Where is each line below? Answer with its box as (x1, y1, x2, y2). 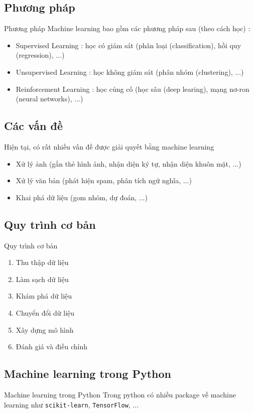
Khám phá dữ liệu (16, 291, 72, 301)
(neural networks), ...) (16, 93, 83, 104)
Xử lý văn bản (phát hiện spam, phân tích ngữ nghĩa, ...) (16, 175, 192, 186)
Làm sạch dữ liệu (16, 273, 69, 284)
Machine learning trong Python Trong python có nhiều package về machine (4, 389, 236, 399)
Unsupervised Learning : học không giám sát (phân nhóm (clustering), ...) (16, 66, 244, 77)
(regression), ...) (16, 50, 65, 60)
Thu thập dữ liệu (16, 257, 69, 267)
